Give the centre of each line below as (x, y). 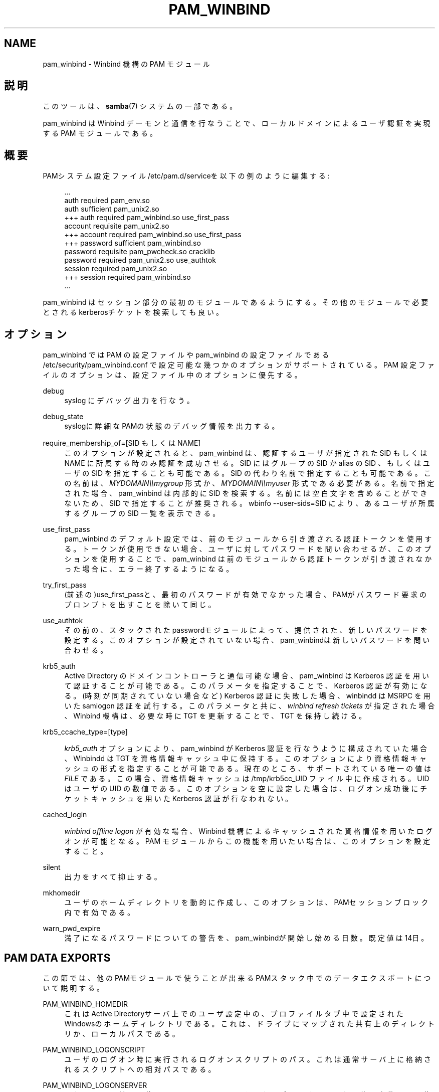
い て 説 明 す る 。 (73, 988)
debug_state (63, 417)
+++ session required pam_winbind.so (128, 277)
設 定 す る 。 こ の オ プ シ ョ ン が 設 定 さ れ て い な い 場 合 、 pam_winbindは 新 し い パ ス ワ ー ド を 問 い (247, 640)
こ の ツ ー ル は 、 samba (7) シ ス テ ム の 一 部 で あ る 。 (140, 106)
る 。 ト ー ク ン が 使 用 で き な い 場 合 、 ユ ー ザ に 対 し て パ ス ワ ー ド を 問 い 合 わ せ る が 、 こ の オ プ (248, 549)
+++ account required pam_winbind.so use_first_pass (153, 235)
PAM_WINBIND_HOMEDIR (85, 1004)
